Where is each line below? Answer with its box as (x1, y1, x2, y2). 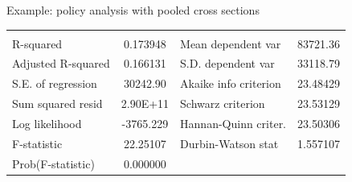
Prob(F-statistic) (12, 155, 95, 172)
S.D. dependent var (180, 55, 275, 72)
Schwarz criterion (180, 95, 265, 112)
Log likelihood (12, 114, 82, 131)
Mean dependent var (180, 35, 281, 52)
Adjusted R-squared (12, 55, 110, 72)
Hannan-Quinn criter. (180, 114, 287, 131)
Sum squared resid (12, 95, 103, 112)
